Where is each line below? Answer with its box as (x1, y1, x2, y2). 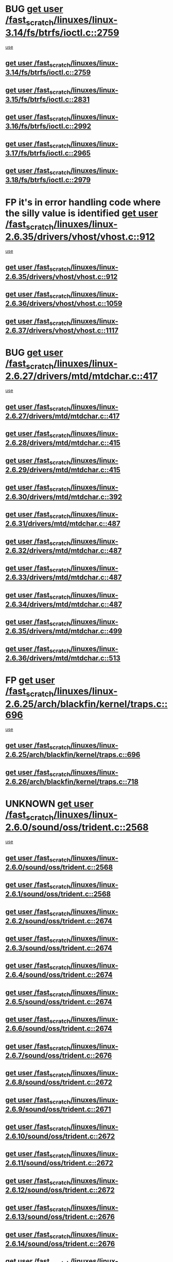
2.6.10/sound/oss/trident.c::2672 (5, 1132, 115, 1140)
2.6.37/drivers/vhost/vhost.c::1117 (5, 326, 118, 335)
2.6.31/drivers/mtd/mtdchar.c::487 (5, 520, 120, 528)
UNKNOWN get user (5, 798, 94, 809)
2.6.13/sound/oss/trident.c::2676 (5, 1213, 115, 1221)
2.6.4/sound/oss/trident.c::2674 (5, 971, 113, 979)
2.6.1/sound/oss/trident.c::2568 (5, 890, 111, 898)
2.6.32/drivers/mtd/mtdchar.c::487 (5, 546, 122, 555)
